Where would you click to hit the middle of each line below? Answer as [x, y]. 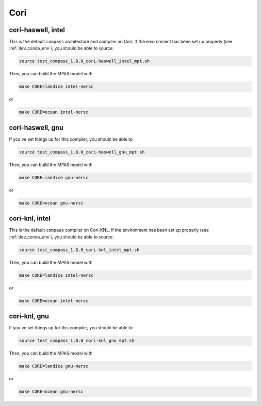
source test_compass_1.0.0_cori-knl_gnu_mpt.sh [77, 341]
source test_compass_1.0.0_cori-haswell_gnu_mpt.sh [82, 152]
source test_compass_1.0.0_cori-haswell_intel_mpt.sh [84, 61]
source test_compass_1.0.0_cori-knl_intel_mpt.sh [79, 250]
